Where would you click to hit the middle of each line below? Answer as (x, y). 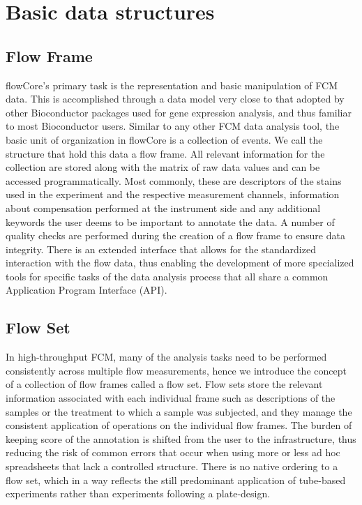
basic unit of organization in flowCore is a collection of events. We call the (164, 139)
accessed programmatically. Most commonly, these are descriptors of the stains (174, 180)
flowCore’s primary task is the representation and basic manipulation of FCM (172, 85)
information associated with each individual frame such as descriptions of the (171, 398)
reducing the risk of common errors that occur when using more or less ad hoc (173, 452)
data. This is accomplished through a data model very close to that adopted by (175, 99)
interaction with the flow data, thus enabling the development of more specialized (180, 263)
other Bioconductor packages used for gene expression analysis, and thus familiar (179, 112)
